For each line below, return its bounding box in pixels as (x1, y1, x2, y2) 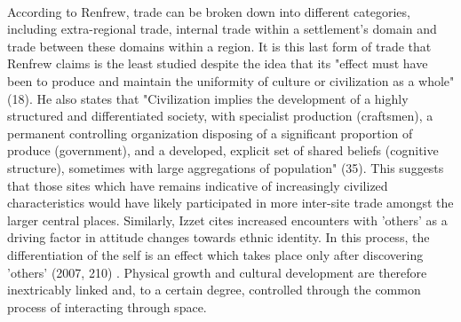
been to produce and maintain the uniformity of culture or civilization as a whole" (7, 71, 455, 90)
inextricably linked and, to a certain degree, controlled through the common (7, 280, 421, 299)
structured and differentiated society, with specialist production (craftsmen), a (7, 106, 433, 125)
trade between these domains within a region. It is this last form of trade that (7, 36, 432, 55)
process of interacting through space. (7, 297, 207, 316)
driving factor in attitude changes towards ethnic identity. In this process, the (7, 228, 430, 247)
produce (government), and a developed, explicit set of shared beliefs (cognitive (7, 141, 439, 160)
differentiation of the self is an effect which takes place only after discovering (7, 245, 424, 263)
